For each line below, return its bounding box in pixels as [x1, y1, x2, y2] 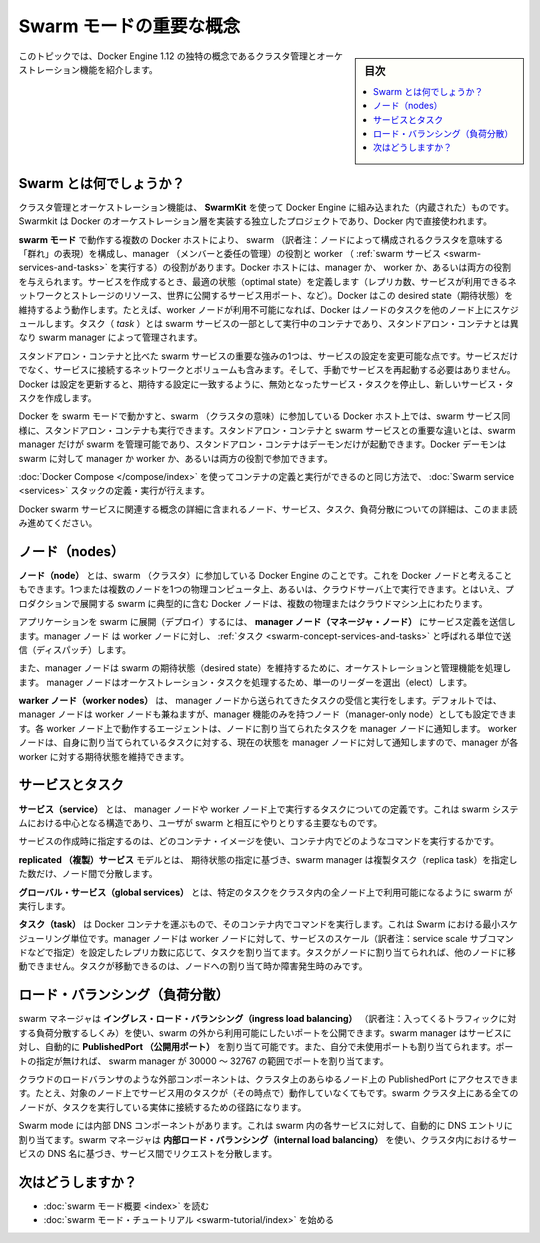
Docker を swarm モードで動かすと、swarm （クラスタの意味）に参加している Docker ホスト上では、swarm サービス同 [18, 410, 511, 422]
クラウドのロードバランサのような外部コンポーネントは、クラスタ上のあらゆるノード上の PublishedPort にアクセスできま [18, 1073, 519, 1085]
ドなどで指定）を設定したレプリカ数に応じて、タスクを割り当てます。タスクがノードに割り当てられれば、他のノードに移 [18, 946, 516, 959]
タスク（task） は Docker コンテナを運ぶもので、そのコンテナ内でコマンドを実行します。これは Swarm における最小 [18, 918, 501, 930]
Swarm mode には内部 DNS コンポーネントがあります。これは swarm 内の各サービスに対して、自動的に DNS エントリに [18, 1120, 514, 1132]
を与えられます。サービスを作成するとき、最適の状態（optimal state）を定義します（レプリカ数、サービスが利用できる [18, 275, 509, 287]
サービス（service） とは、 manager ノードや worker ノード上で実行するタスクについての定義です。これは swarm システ [18, 803, 519, 815]
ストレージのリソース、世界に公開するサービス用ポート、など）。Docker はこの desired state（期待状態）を [70, 290, 514, 302]
